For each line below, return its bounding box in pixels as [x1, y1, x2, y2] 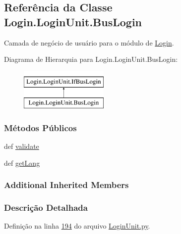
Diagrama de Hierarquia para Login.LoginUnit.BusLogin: [4, 54, 178, 64]
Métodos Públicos [4, 121, 77, 134]
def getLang [4, 157, 40, 168]
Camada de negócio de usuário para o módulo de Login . [4, 37, 174, 47]
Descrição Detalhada [4, 201, 88, 214]
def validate [4, 141, 39, 151]
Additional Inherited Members [4, 179, 129, 191]
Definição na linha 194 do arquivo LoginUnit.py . [4, 221, 150, 231]
